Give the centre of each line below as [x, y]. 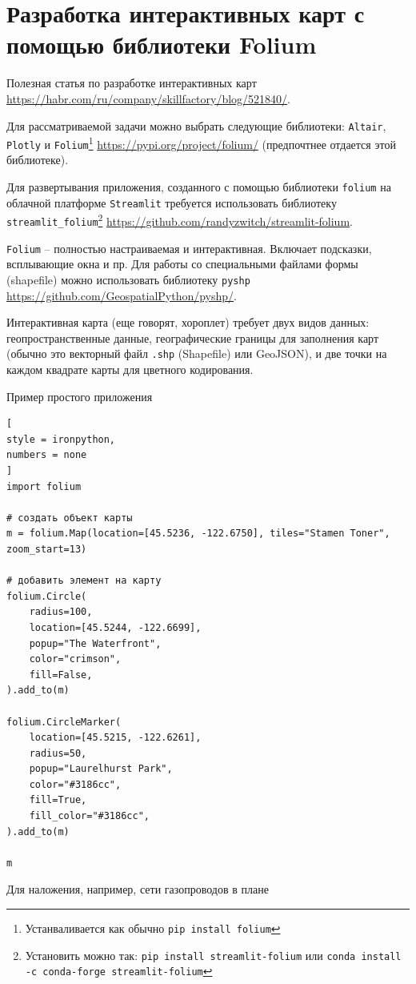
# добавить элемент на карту [84, 581]
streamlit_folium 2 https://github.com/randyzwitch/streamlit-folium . [180, 220]
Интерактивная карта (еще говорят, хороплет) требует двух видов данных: [188, 322]
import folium [44, 486]
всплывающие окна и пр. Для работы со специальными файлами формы [182, 264]
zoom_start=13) [47, 549]
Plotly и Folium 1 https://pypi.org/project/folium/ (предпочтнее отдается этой [201, 143]
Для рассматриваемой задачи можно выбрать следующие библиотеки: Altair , [196, 125]
